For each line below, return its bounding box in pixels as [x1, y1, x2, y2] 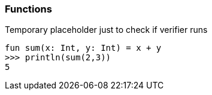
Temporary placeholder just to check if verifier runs [5, 24, 208, 35]
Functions [5, 3, 52, 15]
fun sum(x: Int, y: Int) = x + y [5, 43, 162, 53]
